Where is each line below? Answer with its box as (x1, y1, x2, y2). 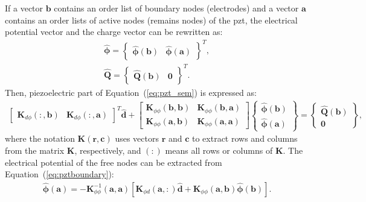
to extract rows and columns (192, 132, 298, 145)
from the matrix (5, 144, 65, 157)
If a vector (5, 2, 43, 14)
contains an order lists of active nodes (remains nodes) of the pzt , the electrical (5, 13, 298, 26)
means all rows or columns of (165, 144, 273, 157)
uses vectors (115, 132, 159, 145)
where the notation (5, 132, 75, 145)
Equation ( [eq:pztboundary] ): (5, 168, 114, 180)
